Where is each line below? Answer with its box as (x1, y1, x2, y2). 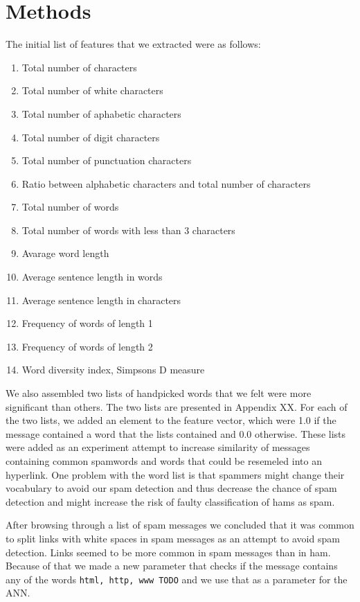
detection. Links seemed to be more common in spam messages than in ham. (6, 545, 331, 559)
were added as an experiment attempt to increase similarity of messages (6, 440, 310, 454)
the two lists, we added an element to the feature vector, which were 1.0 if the (6, 413, 336, 427)
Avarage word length (21, 246, 109, 260)
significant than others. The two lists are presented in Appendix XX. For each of (6, 399, 348, 414)
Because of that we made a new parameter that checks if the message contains (6, 558, 338, 573)
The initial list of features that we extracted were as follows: (6, 37, 261, 51)
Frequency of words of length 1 (21, 316, 153, 330)
